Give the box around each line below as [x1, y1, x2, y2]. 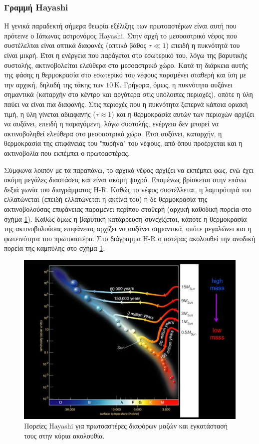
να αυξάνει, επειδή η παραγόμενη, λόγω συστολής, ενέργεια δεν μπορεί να [4, 118, 219, 129]
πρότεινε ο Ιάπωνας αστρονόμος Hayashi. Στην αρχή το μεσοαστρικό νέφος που [4, 30, 237, 40]
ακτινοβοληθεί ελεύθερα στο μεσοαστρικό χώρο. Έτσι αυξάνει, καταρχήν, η [4, 128, 222, 138]
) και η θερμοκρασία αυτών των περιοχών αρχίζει [111, 108, 255, 119]
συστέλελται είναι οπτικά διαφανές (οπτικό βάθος [4, 40, 147, 50]
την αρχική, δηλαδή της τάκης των [4, 79, 104, 89]
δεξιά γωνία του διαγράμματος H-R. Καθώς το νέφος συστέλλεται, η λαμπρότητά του [4, 184, 252, 194]
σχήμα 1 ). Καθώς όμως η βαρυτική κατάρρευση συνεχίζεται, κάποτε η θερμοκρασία [4, 213, 247, 224]
